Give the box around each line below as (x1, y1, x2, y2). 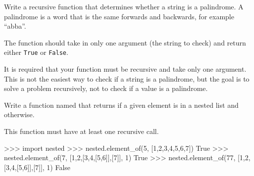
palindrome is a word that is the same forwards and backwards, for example (4, 11, 234, 21)
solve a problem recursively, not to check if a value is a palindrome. (4, 83, 208, 93)
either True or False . (4, 47, 68, 57)
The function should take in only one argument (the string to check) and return (4, 37, 246, 47)
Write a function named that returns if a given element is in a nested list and (4, 99, 239, 110)
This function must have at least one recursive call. (4, 126, 159, 136)
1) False (47, 162, 71, 172)
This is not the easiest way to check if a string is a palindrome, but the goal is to (4, 73, 250, 84)
